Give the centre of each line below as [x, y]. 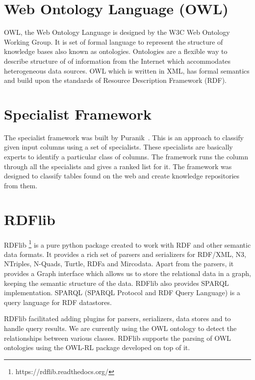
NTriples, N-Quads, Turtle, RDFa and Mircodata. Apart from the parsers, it [119, 264]
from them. [21, 185]
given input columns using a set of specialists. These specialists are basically [118, 147]
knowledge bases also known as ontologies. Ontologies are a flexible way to [116, 51]
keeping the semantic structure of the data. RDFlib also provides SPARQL [116, 283]
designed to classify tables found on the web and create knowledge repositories [122, 176]
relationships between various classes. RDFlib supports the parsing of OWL [117, 338]
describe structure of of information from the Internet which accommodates [117, 61]
